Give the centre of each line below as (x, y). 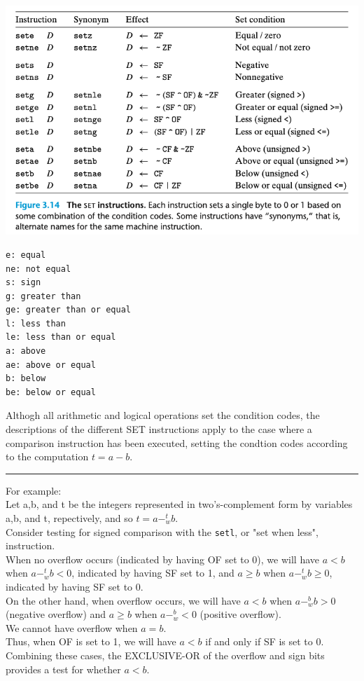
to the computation (47, 456)
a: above (26, 351)
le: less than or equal (61, 337)
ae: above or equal (51, 365)
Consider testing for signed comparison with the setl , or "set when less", (162, 531)
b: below (26, 379)
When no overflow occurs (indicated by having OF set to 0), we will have (163, 559)
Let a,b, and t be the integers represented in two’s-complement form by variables (179, 504)
